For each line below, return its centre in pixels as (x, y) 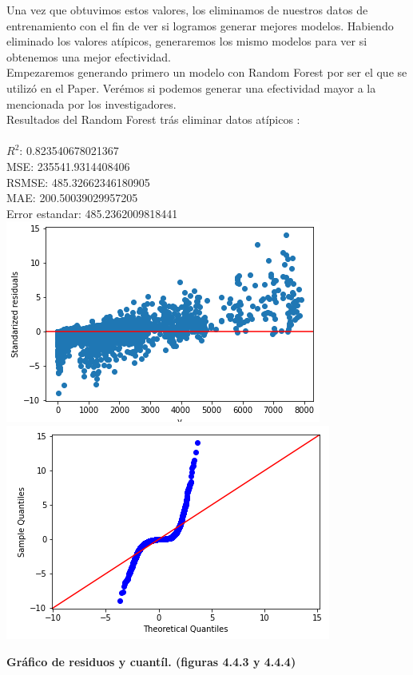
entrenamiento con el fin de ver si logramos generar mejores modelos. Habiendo (200, 25)
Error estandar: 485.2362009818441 (92, 213)
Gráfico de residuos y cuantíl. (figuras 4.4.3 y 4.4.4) (151, 661)
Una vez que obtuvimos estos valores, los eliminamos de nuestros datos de (187, 10)
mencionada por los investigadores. (91, 103)
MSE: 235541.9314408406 (68, 166)
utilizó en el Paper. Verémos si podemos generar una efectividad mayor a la (191, 87)
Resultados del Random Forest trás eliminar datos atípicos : (153, 119)
